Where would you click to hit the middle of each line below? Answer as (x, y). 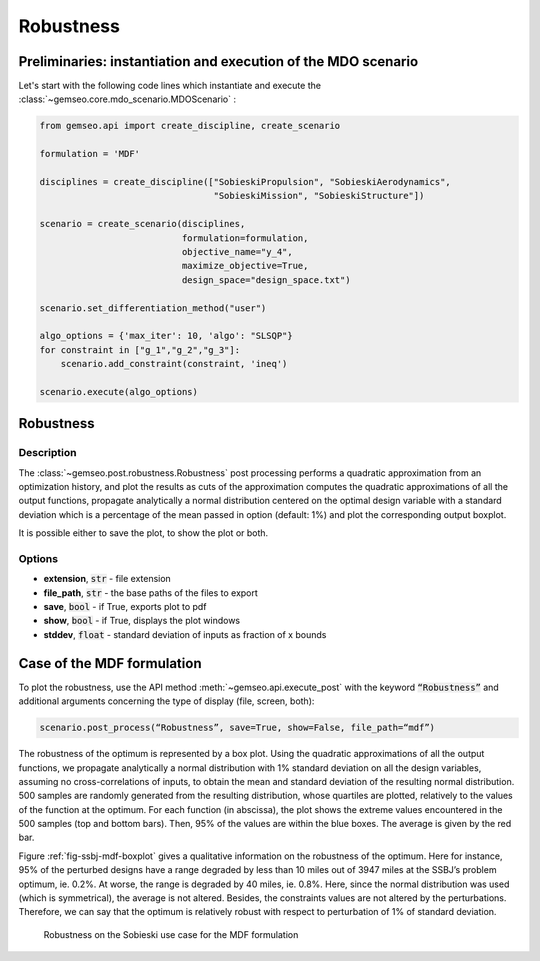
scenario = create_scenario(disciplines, (142, 224)
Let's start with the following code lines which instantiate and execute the (170, 86)
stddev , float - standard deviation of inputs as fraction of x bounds (185, 634)
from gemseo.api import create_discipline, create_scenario (190, 126)
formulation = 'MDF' (89, 154)
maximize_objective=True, (245, 266)
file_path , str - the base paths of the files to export (151, 592)
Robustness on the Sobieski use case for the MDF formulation (171, 934)
